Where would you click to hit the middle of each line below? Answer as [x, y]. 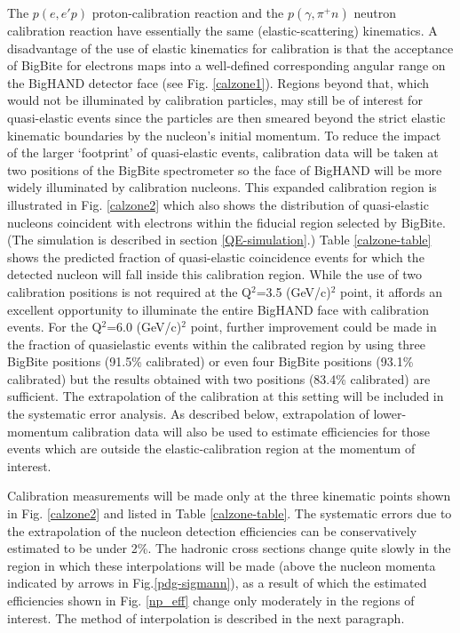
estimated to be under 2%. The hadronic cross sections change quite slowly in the [229, 548]
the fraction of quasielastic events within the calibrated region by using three [217, 344]
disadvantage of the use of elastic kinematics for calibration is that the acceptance [230, 48]
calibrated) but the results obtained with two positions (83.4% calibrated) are [219, 378]
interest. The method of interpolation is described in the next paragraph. [206, 617]
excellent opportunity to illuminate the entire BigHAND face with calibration [218, 309]
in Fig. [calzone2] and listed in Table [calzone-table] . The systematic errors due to [230, 513]
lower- [390, 414]
